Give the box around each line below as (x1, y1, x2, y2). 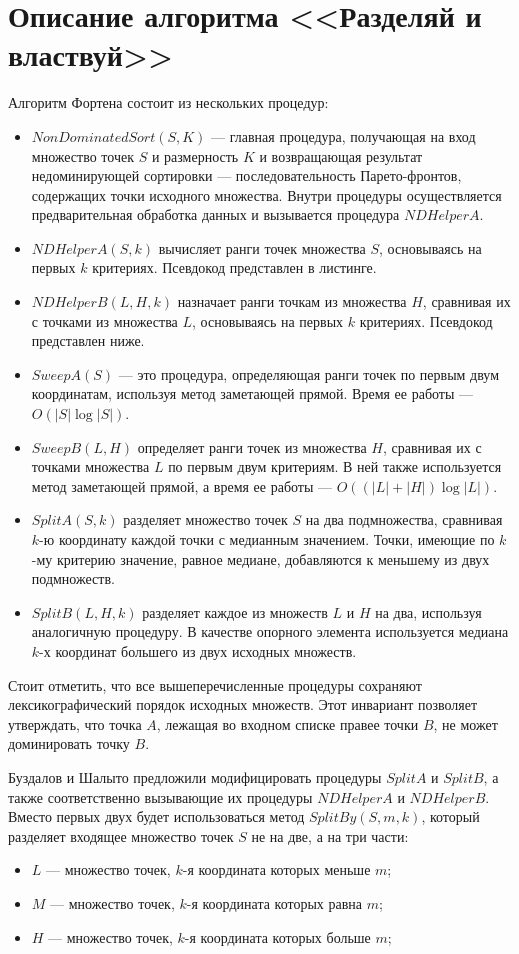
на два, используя (375, 601, 482, 622)
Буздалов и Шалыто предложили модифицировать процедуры (8, 766, 382, 787)
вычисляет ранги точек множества (158, 237, 366, 258)
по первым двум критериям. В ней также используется (168, 456, 502, 477)
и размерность (151, 145, 239, 166)
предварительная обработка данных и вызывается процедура (31, 204, 400, 225)
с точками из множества (31, 310, 178, 331)
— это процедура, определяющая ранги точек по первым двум (118, 363, 499, 384)
